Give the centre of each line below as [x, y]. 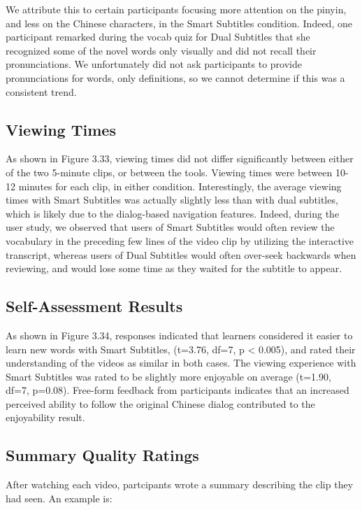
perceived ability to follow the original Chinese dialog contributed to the [160, 403]
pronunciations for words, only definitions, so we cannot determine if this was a [175, 77]
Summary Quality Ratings [102, 455]
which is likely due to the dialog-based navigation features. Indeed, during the [173, 213]
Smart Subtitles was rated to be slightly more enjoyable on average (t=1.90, [168, 376]
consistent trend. [41, 91]
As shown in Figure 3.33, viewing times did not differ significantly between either [180, 158]
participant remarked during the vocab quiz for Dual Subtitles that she [158, 37]
